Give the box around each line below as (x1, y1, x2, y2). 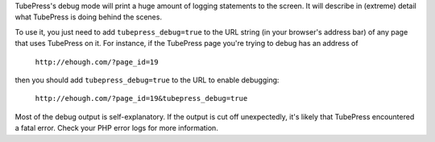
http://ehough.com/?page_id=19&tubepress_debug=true (35, 94, 248, 103)
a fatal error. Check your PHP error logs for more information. (14, 123, 219, 133)
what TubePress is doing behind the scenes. (14, 12, 163, 22)
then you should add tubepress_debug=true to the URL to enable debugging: (14, 75, 280, 85)
